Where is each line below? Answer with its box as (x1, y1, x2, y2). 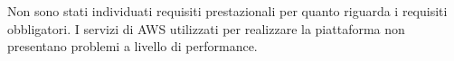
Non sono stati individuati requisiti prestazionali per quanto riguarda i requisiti (7, 2, 448, 20)
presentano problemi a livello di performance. (7, 37, 258, 56)
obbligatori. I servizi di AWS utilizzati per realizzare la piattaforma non (7, 19, 405, 38)
